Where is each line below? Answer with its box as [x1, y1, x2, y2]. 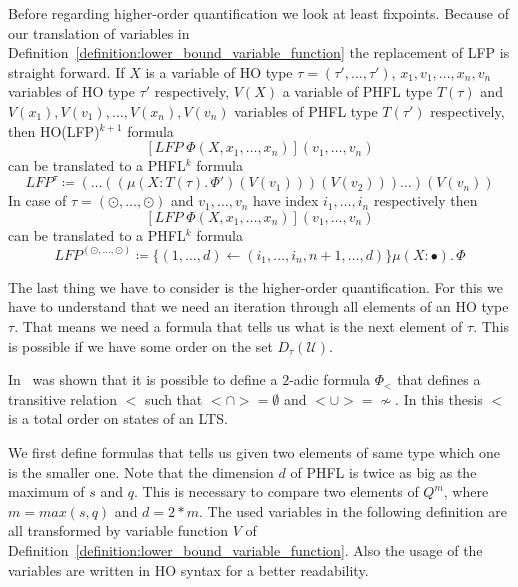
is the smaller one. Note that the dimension [8, 461, 274, 482]
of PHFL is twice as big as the [290, 461, 477, 482]
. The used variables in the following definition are [199, 500, 507, 521]
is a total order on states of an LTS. [8, 408, 228, 429]
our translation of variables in [8, 22, 190, 43]
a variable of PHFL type [282, 81, 433, 102]
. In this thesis [395, 388, 483, 409]
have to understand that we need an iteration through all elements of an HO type [8, 296, 509, 317]
